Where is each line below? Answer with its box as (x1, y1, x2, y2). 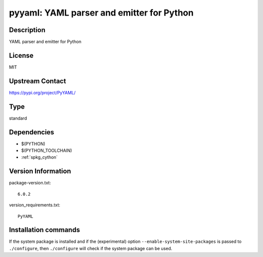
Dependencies (9, 128, 55, 136)
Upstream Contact (9, 77, 66, 85)
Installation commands (9, 226, 80, 234)
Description (9, 26, 46, 34)
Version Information (9, 167, 71, 175)
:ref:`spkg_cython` (21, 154, 58, 160)
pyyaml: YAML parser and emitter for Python (9, 7, 194, 18)
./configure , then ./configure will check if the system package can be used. (9, 245, 172, 251)
